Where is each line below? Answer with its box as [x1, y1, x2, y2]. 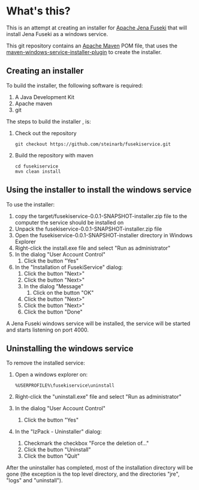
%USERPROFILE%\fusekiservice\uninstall [14, 383, 115, 389]
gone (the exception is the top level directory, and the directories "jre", [6, 470, 180, 478]
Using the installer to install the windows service [6, 185, 192, 195]
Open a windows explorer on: [14, 371, 88, 378]
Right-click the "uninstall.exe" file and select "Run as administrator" [14, 393, 182, 401]
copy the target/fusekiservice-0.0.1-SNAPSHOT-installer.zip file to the [14, 212, 188, 220]
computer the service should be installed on [14, 219, 124, 226]
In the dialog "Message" [23, 282, 84, 289]
